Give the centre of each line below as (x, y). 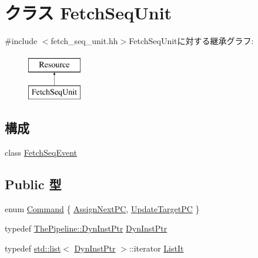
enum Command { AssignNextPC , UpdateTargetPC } (102, 208)
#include (21, 41)
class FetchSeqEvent (41, 153)
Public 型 (33, 184)
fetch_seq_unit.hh (84, 41)
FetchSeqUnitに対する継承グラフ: (191, 41)
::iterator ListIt (156, 248)
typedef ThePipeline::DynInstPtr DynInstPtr (86, 228)
